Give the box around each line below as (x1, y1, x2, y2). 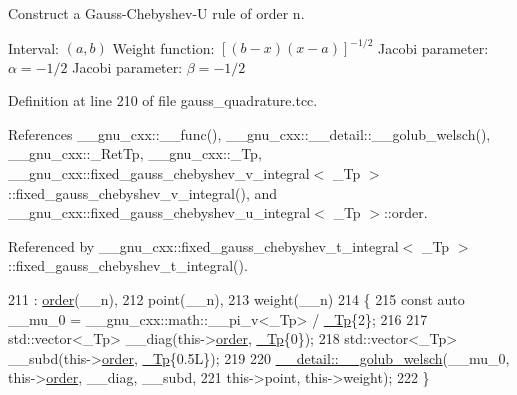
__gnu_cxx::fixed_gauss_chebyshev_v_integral (8, 163, 310, 184)
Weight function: (112, 37, 215, 58)
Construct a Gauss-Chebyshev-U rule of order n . (8, 3, 305, 23)
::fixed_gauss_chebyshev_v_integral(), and (8, 182, 278, 203)
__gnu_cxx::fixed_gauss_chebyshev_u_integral (8, 202, 311, 223)
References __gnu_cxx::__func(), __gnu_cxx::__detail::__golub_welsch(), (8, 123, 491, 144)
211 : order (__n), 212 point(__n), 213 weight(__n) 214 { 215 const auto (8, 289, 465, 310)
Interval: (8, 37, 59, 58)
